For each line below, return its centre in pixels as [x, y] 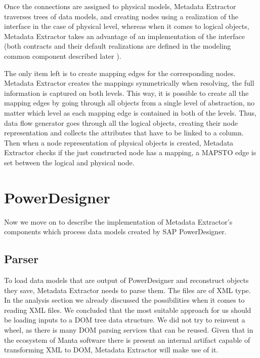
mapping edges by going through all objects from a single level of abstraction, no [129, 103]
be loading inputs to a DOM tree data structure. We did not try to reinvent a [125, 320]
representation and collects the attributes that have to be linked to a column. [124, 133]
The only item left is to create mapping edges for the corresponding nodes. [120, 73]
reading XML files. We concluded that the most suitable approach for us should [128, 310]
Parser [21, 259]
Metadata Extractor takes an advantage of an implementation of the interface [124, 36]
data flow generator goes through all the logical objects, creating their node [121, 122]
